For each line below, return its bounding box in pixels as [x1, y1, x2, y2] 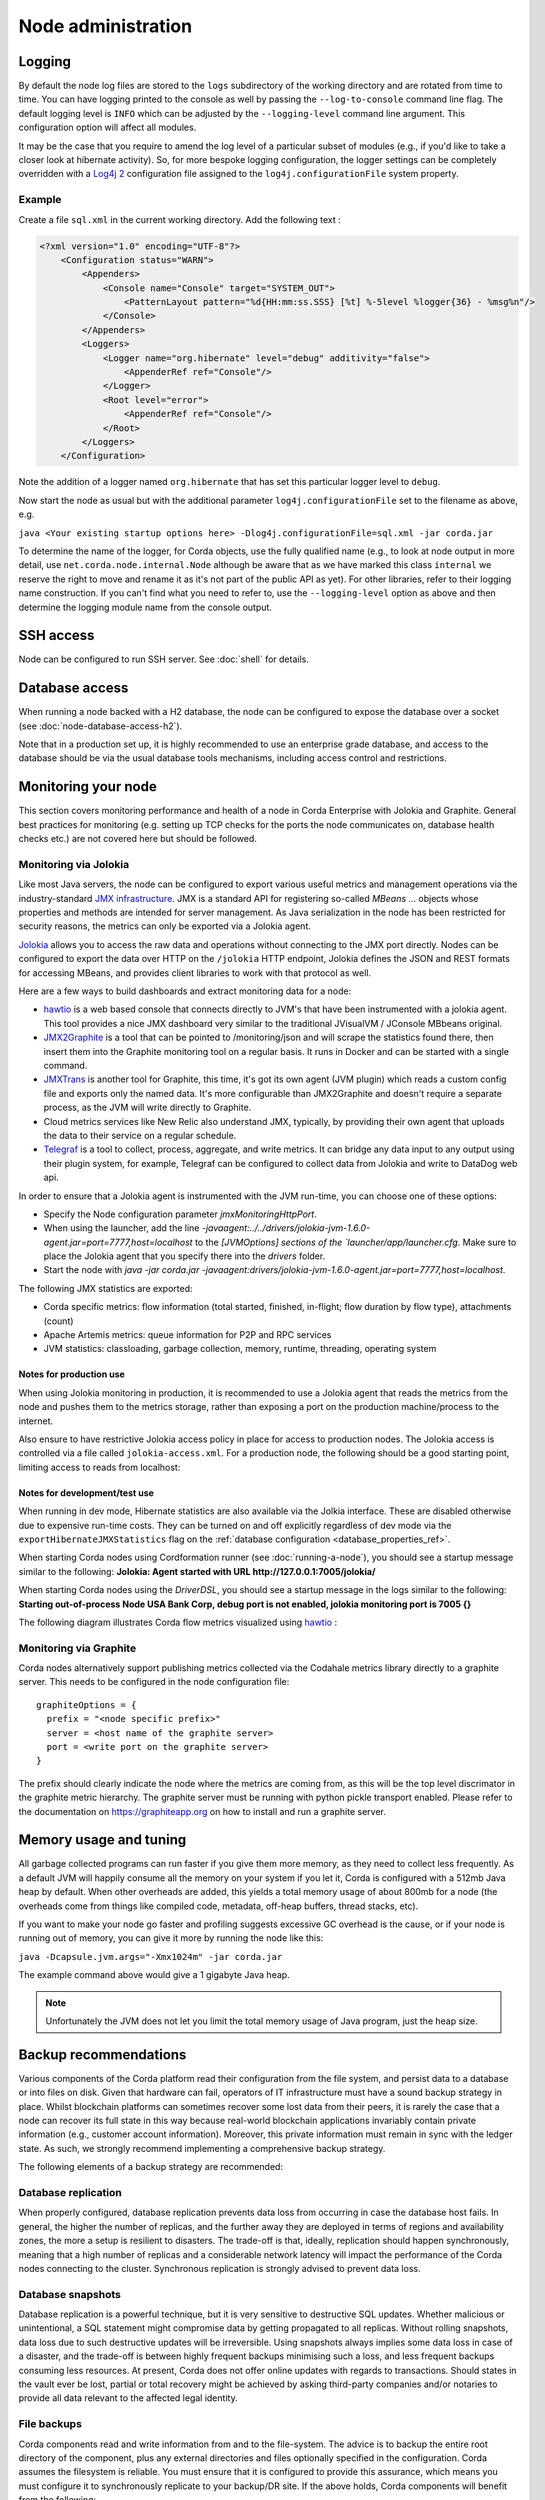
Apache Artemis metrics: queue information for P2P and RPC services [43, 1329, 332, 1341]
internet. [18, 1415, 54, 1427]
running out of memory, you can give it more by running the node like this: [18, 1932, 324, 1944]
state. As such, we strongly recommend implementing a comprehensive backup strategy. [18, 2142, 386, 2154]
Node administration [18, 15, 193, 37]
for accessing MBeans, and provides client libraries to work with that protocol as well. [18, 966, 372, 979]
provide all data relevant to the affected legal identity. [18, 2392, 239, 2404]
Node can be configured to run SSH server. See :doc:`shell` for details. [18, 653, 309, 665]
